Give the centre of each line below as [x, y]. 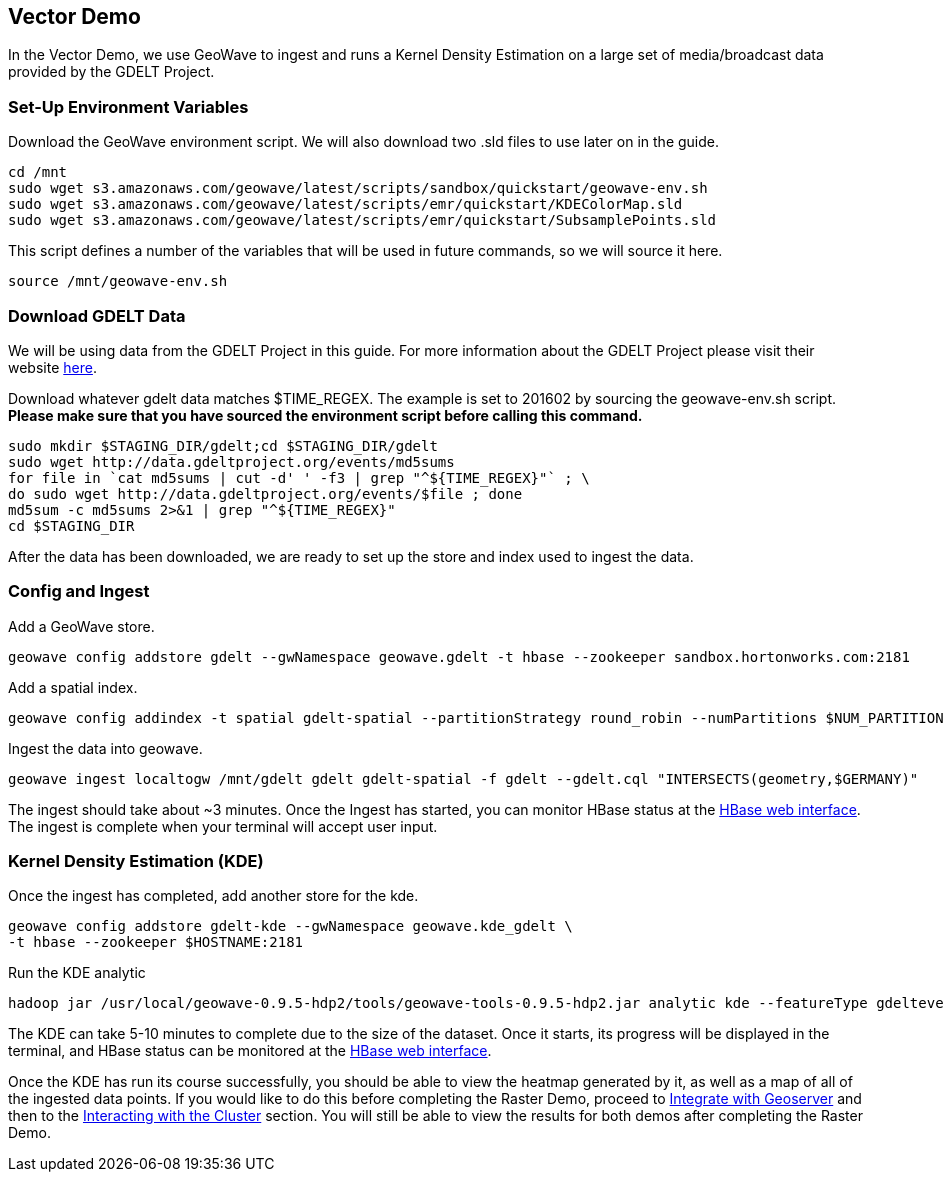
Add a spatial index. [73, 687]
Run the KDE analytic [77, 973]
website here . [52, 367]
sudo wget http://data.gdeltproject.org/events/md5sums [231, 461]
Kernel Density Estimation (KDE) [136, 861]
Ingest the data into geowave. [105, 748]
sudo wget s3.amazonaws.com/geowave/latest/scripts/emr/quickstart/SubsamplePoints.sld [362, 220]
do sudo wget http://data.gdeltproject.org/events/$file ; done [265, 493]
